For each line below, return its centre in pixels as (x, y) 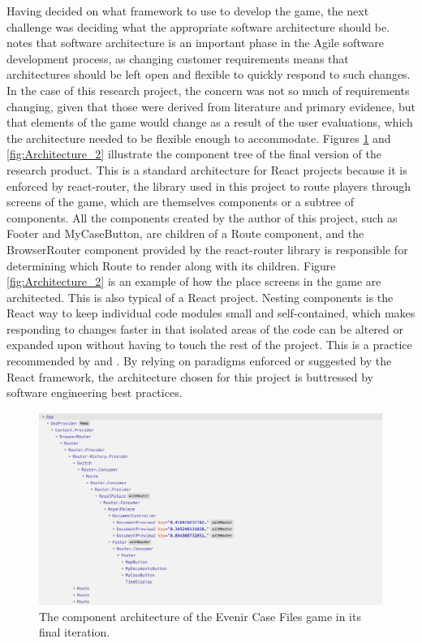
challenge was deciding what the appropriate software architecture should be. (198, 26)
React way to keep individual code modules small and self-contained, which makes (211, 313)
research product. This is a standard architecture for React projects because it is (207, 169)
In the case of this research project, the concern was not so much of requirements (208, 90)
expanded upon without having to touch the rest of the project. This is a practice (209, 345)
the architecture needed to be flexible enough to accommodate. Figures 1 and (199, 138)
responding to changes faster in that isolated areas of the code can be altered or (205, 328)
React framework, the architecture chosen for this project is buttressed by (190, 376)
